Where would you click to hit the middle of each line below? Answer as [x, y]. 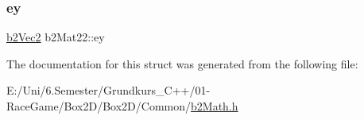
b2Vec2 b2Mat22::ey [56, 37]
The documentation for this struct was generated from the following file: [182, 63]
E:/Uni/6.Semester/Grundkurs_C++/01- [108, 90]
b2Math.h [215, 106]
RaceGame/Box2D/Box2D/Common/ [99, 106]
